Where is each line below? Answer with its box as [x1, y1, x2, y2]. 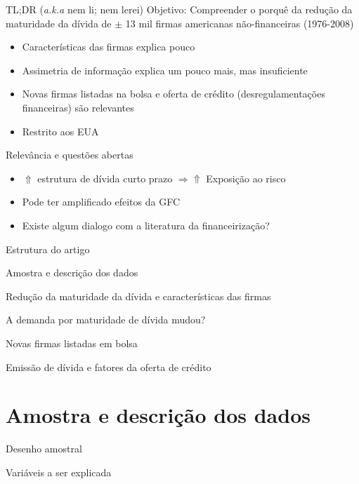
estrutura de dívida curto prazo [37, 170, 173, 185]
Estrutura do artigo [6, 241, 90, 256]
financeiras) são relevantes [22, 100, 134, 114]
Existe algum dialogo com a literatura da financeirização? [22, 217, 270, 232]
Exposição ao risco [206, 170, 286, 185]
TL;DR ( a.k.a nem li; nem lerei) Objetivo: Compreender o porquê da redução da [6, 2, 353, 16]
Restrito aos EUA [22, 123, 99, 138]
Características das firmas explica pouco [22, 39, 195, 54]
